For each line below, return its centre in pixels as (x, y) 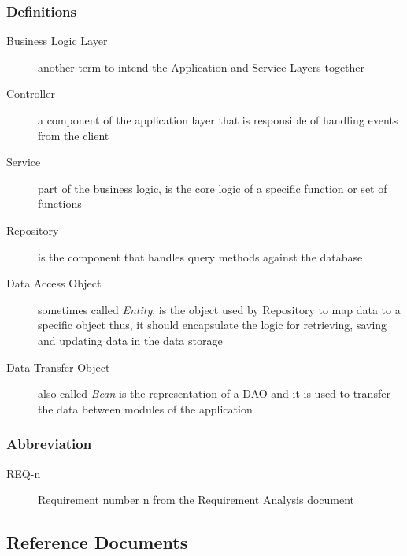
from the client (74, 135)
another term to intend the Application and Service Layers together (202, 67)
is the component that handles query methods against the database (200, 256)
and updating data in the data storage (130, 340)
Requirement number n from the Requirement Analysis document (196, 500)
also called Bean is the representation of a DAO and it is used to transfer (214, 393)
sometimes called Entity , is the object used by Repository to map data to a (219, 309)
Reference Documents (97, 542)
